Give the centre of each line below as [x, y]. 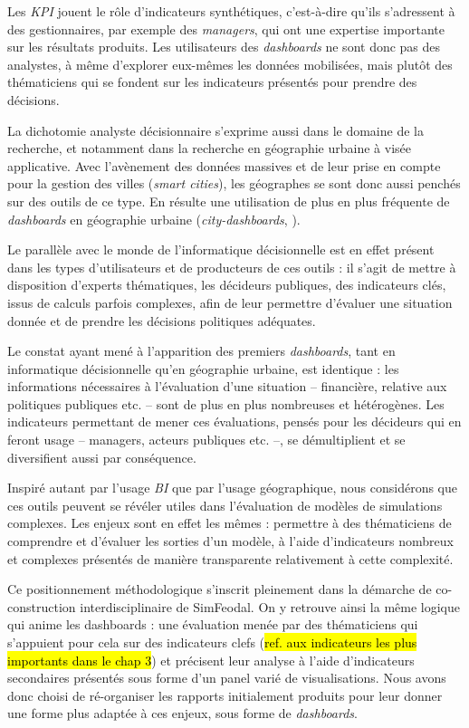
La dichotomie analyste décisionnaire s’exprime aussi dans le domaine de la [215, 130]
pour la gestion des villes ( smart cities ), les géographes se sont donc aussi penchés [234, 183]
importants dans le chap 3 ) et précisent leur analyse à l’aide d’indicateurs [211, 660]
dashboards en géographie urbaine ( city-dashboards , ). [154, 219]
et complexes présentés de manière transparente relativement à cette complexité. [230, 558]
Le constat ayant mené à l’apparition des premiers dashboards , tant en [201, 351]
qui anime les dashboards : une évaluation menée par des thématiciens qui [213, 624]
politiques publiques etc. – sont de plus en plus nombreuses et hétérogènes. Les [226, 403]
